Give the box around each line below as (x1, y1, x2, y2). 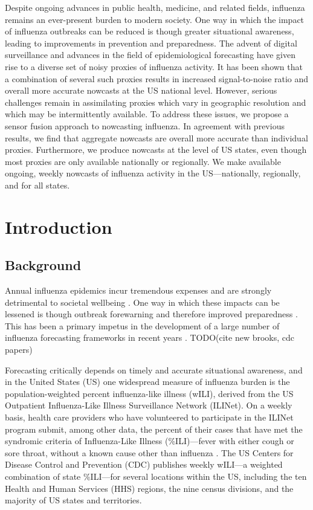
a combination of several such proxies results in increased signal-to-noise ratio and (5, 72, 309, 85)
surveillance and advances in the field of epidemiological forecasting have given (5, 48, 295, 61)
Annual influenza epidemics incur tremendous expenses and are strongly (5, 284, 272, 297)
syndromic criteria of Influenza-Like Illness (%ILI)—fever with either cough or (5, 434, 294, 447)
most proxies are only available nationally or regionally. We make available (5, 155, 281, 167)
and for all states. (5, 178, 70, 191)
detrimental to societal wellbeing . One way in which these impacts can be (5, 295, 280, 308)
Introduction (5, 214, 112, 239)
